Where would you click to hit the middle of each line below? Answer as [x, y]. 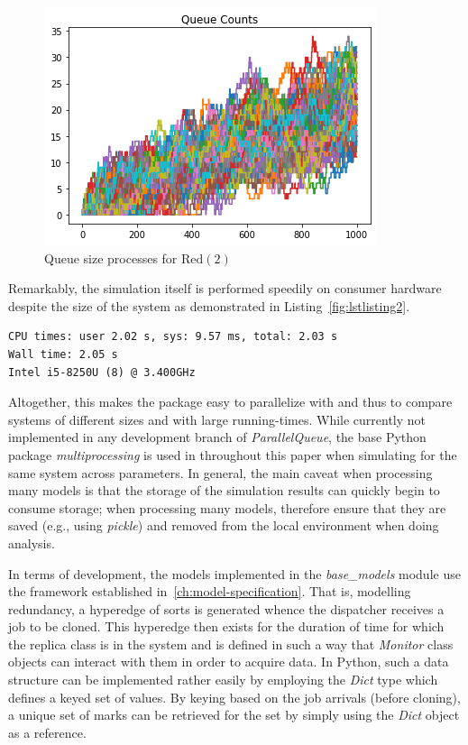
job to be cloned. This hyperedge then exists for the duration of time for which [226, 626]
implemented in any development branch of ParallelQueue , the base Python [217, 437]
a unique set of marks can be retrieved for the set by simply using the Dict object [234, 715]
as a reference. [47, 732]
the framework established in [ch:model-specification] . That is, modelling [210, 591]
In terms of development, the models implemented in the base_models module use [234, 573]
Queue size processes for [111, 258]
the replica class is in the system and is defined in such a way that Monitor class [231, 644]
